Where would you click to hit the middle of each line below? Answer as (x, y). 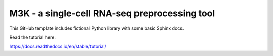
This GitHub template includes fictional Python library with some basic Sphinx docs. (97, 28)
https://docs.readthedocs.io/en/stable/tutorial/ (58, 47)
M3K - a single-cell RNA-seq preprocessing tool (112, 13)
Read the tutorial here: (32, 37)
